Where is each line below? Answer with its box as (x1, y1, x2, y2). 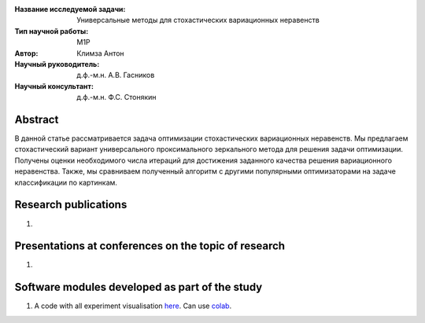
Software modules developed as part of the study (14, 281, 263, 294)
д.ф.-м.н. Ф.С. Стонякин (76, 93, 157, 102)
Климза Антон (76, 48, 125, 58)
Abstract (14, 112, 59, 126)
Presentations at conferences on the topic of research (14, 240, 286, 253)
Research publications (14, 198, 128, 211)
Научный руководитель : (14, 59, 100, 68)
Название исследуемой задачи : (14, 5, 126, 13)
